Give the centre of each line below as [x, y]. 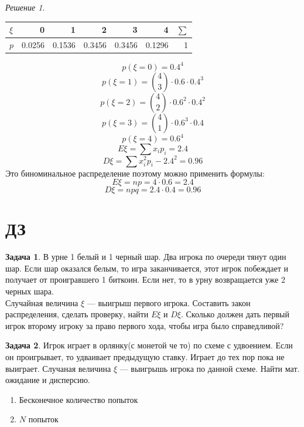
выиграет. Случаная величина [58, 368]
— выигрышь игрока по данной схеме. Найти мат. [210, 368]
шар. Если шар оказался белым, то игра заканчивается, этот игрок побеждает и [147, 268]
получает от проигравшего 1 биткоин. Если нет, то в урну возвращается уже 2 [145, 279]
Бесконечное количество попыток [78, 399]
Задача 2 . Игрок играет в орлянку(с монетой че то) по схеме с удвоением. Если [149, 345]
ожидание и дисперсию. [48, 380]
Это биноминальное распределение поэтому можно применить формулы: [135, 173]
